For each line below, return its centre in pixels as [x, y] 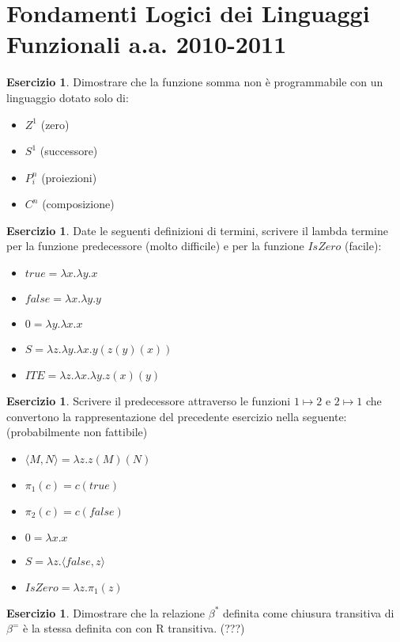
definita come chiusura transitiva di [308, 612]
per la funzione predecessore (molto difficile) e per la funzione [155, 246]
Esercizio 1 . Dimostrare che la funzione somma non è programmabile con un [195, 82]
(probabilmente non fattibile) [77, 432]
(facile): [363, 246]
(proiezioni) [69, 177]
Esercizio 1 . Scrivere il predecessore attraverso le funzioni [149, 401]
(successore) [69, 151]
